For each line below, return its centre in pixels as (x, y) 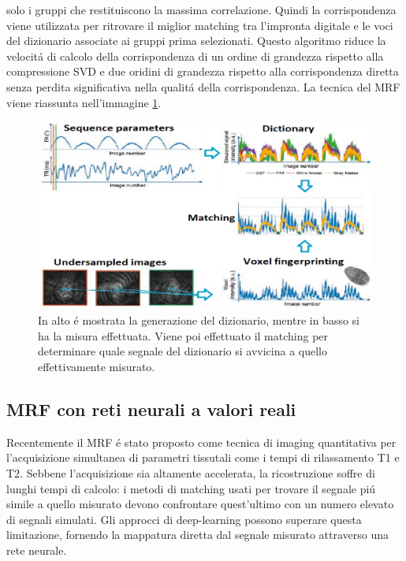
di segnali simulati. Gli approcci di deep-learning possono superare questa (184, 519)
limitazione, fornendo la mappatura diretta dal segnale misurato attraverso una (198, 535)
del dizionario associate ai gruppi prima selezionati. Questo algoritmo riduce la (196, 41)
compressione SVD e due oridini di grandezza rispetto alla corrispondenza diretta (203, 71)
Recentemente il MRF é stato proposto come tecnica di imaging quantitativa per (201, 442)
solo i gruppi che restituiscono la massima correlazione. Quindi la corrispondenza (201, 9)
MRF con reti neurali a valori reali (151, 409)
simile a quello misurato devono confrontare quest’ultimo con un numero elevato (200, 504)
